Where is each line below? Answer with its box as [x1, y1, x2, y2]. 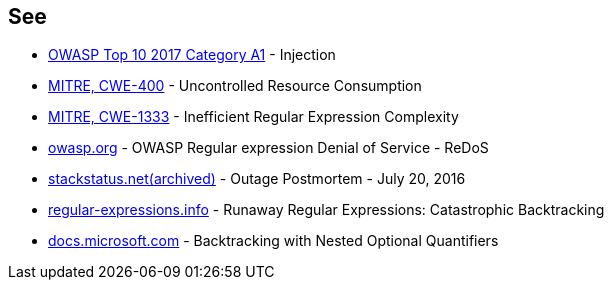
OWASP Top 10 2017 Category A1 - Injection [48, 46, 336, 64]
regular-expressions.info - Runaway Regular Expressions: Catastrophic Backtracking [48, 201, 605, 219]
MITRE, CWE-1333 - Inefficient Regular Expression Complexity [48, 108, 459, 126]
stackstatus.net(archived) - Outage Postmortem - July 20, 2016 [48, 170, 466, 188]
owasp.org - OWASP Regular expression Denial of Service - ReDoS [48, 139, 489, 157]
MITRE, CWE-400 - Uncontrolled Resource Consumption [48, 77, 422, 95]
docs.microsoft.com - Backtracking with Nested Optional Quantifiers [48, 232, 499, 250]
